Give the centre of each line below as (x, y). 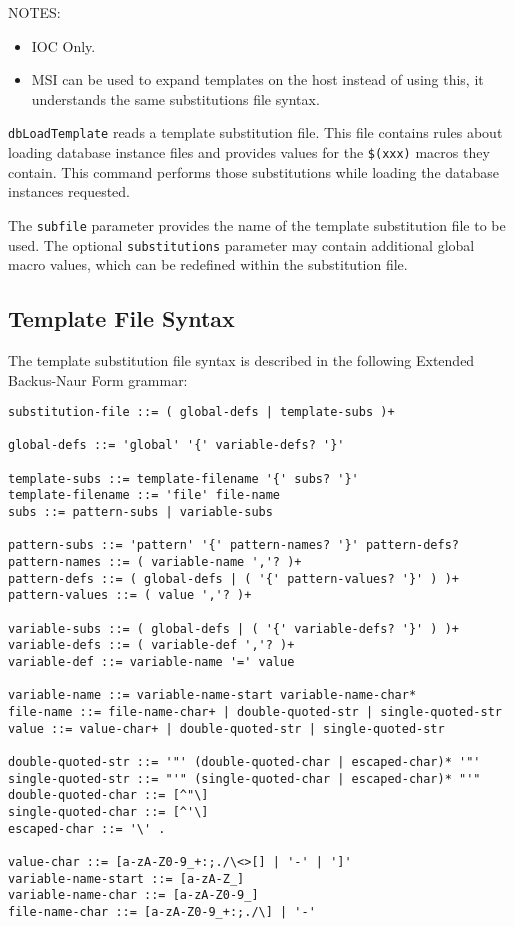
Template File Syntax (121, 318)
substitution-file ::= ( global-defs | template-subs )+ (201, 412)
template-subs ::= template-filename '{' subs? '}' (183, 478)
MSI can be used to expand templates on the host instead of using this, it (257, 79)
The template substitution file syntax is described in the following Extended (241, 359)
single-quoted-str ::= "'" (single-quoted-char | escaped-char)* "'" (244, 778)
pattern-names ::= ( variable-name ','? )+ (155, 562)
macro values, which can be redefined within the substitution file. (208, 264)
